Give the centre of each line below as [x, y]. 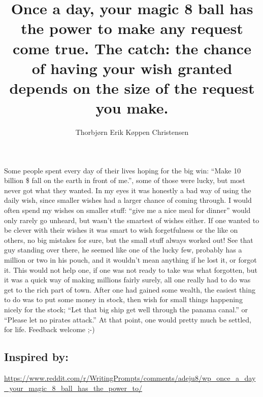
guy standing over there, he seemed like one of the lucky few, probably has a [123, 250]
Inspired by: [36, 357]
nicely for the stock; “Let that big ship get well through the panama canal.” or [126, 309]
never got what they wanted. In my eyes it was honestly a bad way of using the [128, 190]
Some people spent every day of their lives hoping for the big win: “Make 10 [123, 170]
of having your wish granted [132, 68]
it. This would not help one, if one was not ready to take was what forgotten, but [131, 269]
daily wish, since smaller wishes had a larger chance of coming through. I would [128, 200]
